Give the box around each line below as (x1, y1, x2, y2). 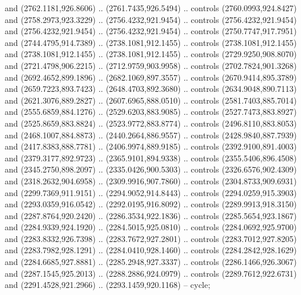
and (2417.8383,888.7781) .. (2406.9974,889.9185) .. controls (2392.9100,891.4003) (5, 140, 297, 153)
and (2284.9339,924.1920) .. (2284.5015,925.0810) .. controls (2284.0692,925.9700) (5, 221, 297, 233)
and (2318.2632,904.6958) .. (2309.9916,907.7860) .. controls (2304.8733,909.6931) (5, 174, 297, 187)
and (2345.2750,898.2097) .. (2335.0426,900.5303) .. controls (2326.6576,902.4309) (5, 163, 297, 175)
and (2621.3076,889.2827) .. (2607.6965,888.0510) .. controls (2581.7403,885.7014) (5, 94, 297, 106)
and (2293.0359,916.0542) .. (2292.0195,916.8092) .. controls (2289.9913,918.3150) (5, 198, 297, 210)
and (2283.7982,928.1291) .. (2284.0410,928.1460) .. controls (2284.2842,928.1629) (5, 244, 297, 256)
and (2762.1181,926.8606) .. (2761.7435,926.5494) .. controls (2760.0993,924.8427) (5, 2, 297, 14)
